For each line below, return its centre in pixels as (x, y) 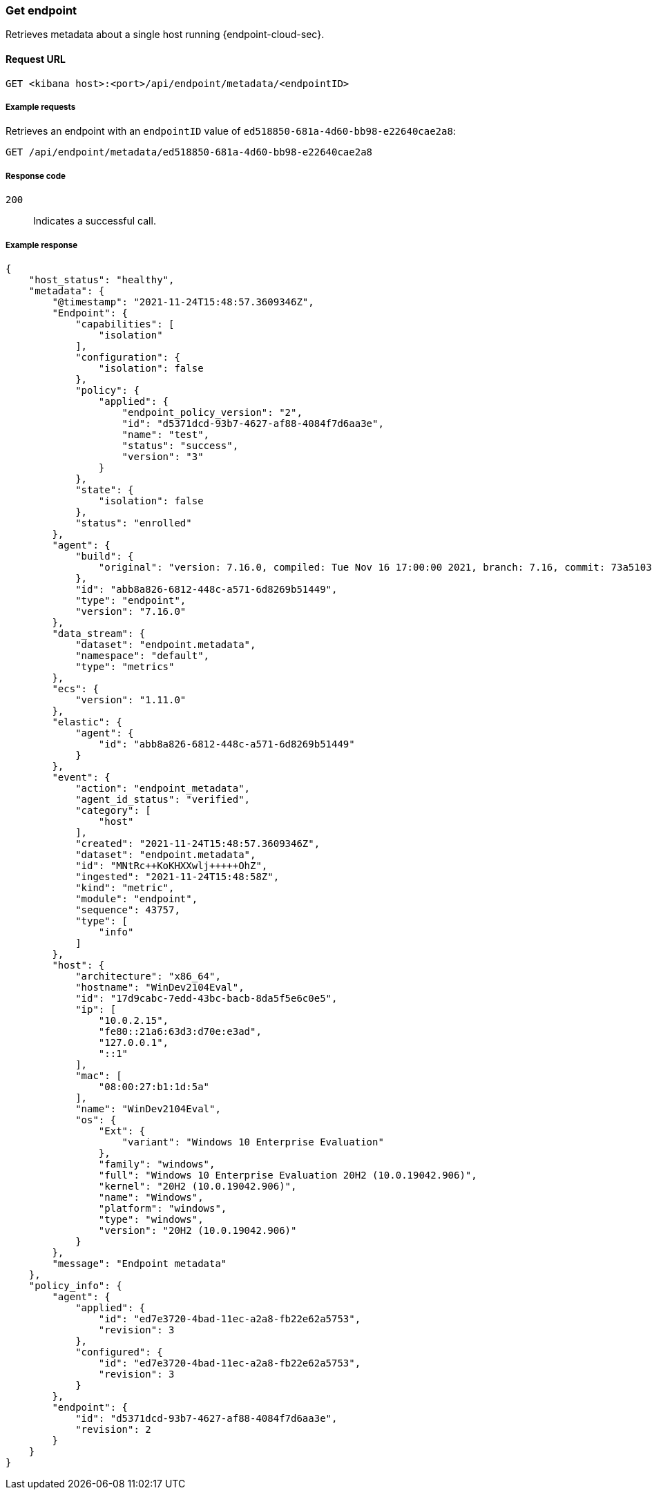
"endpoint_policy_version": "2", (212, 412)
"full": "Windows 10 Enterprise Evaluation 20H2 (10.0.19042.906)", (288, 1175)
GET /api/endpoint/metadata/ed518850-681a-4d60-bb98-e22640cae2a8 (189, 152)
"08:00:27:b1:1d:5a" (154, 1086)
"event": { (81, 777)
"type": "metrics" (125, 666)
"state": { (105, 489)
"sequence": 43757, (128, 910)
